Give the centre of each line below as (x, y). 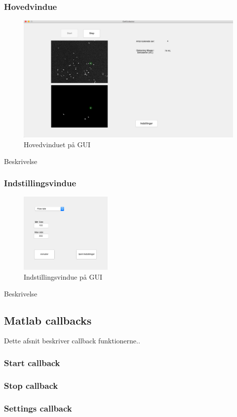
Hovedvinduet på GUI (57, 145)
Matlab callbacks (48, 320)
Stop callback (31, 385)
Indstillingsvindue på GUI (63, 276)
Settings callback (38, 408)
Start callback (32, 362)
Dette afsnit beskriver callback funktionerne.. (72, 341)
